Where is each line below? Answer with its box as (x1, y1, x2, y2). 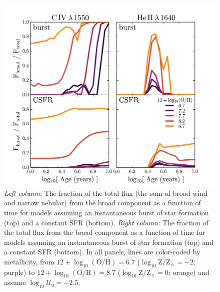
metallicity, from (4, 256, 54, 266)
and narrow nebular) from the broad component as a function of (4, 197, 201, 208)
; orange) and (168, 266, 209, 277)
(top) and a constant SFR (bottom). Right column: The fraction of (4, 217, 208, 227)
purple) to (4, 266, 35, 277)
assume (4, 277, 26, 287)
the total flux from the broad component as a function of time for (4, 227, 205, 237)
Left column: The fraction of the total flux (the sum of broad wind (4, 187, 207, 198)
